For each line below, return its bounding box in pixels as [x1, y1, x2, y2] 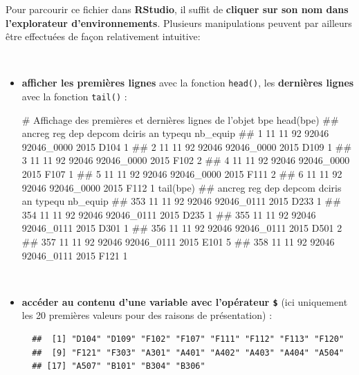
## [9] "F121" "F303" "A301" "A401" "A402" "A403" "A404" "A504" [32, 347, 344, 358]
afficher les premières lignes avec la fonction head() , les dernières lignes [21, 75, 354, 90]
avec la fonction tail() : [21, 89, 127, 104]
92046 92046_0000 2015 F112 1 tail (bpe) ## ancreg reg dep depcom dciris [21, 180, 342, 194]
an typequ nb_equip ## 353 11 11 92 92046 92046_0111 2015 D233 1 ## [21, 194, 341, 208]
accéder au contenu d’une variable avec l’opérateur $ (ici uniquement [21, 294, 348, 309]
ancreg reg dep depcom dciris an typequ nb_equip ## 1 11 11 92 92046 [21, 126, 329, 140]
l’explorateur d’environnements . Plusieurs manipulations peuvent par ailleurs [6, 15, 352, 30]
